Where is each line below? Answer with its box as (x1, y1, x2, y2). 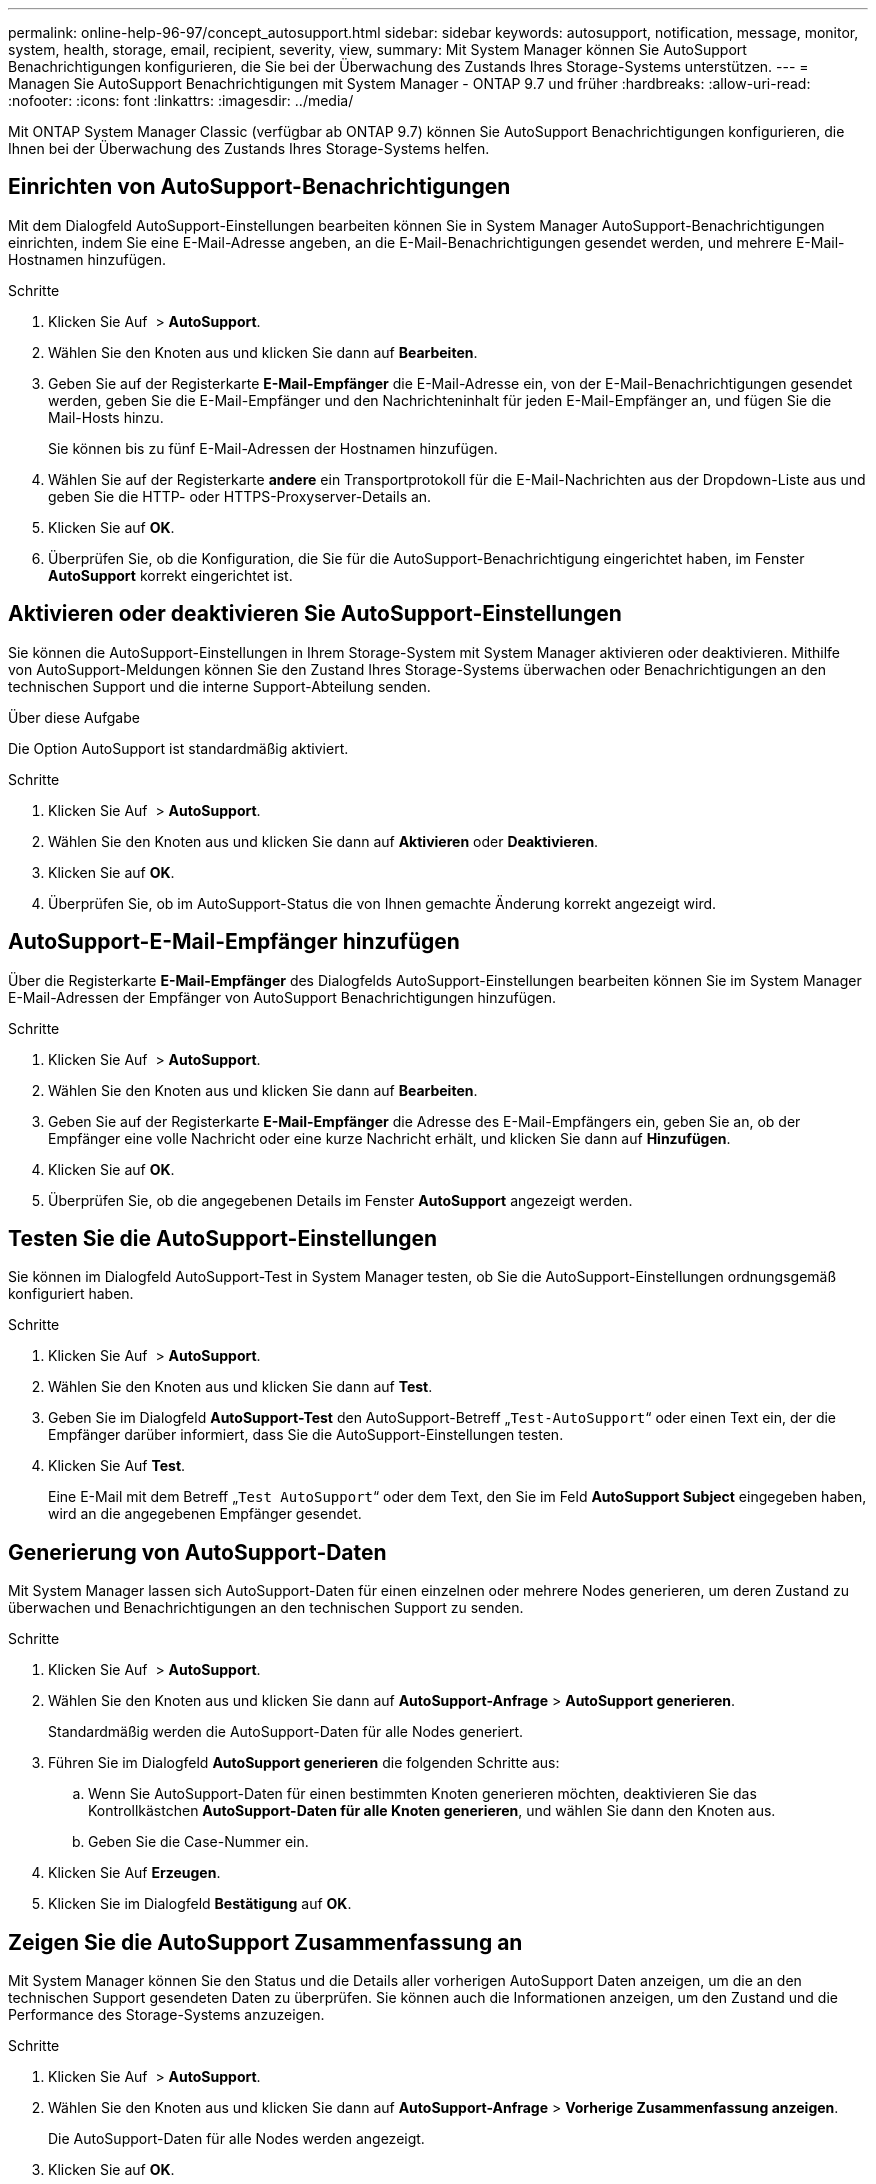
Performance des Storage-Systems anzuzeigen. (8, 2006, 325, 2024)
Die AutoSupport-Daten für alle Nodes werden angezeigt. (48, 2130, 425, 2148)
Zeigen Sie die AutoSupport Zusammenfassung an (8, 1929, 523, 1955)
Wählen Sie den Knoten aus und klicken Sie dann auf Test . (48, 1378, 433, 1396)
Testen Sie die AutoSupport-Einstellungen (8, 1225, 438, 1251)
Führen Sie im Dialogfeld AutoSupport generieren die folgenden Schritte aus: (48, 1754, 560, 1772)
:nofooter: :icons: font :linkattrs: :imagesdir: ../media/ (8, 92, 354, 109)
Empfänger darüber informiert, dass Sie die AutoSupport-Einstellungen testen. (48, 1426, 564, 1444)
